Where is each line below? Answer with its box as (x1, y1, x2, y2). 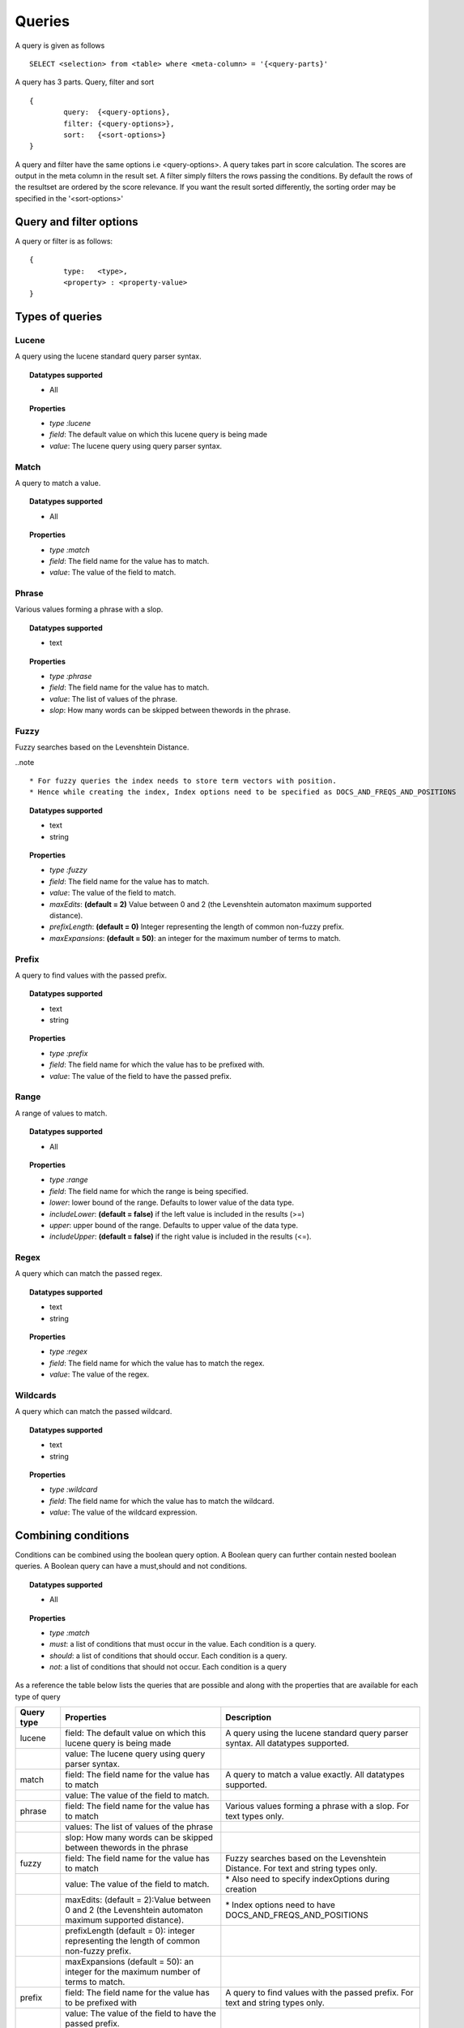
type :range (49, 1175, 88, 1184)
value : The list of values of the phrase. (49, 694, 178, 703)
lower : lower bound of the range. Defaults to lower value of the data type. (49, 1197, 295, 1208)
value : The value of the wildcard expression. (49, 1507, 198, 1517)
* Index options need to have (225, 1899, 335, 1910)
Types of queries (15, 310, 103, 324)
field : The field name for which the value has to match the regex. (49, 1358, 265, 1368)
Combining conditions (15, 1528, 130, 1542)
